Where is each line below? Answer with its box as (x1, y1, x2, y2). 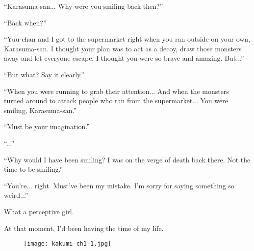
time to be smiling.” (4, 164, 63, 174)
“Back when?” (4, 17, 47, 27)
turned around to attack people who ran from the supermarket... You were (4, 95, 228, 106)
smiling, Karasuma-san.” (4, 105, 77, 115)
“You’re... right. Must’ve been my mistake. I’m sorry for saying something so (4, 180, 235, 190)
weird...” (4, 190, 28, 200)
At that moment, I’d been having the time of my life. (4, 223, 164, 233)
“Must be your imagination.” (4, 121, 90, 132)
